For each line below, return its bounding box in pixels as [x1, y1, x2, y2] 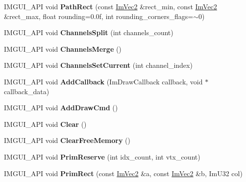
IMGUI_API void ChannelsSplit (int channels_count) [4, 27, 173, 38]
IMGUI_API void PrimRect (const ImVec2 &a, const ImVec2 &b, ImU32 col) [4, 168, 243, 178]
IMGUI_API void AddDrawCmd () [4, 102, 118, 113]
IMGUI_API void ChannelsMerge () [4, 43, 122, 54]
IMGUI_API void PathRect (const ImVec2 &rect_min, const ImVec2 [4, 1, 217, 11]
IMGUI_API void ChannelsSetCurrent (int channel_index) [4, 60, 193, 70]
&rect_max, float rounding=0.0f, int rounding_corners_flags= [4, 11, 194, 21]
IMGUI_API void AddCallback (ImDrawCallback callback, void [4, 76, 203, 86]
